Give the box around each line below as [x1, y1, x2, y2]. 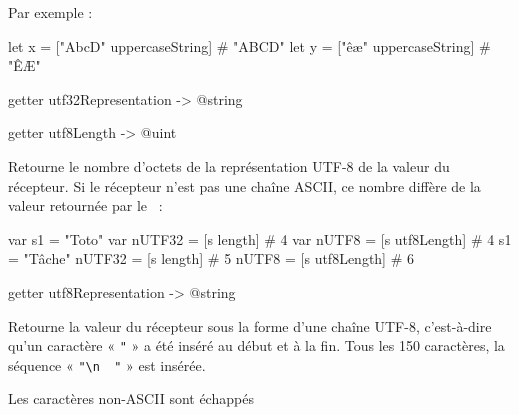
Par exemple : [8, 2, 93, 22]
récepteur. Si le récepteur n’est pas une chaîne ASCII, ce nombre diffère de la [8, 175, 481, 196]
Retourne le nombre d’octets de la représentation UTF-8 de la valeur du [8, 155, 450, 176]
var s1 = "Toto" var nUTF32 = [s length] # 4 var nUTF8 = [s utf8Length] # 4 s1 [8, 228, 512, 249]
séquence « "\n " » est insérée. [8, 354, 206, 375]
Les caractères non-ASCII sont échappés [8, 388, 254, 409]
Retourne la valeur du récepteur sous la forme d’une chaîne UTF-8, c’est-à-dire [8, 315, 492, 336]
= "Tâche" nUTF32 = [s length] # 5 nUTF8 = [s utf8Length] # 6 [8, 248, 414, 269]
